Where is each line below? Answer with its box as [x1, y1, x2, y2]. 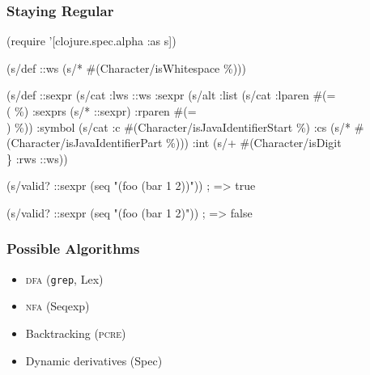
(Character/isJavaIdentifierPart [6, 134, 163, 151]
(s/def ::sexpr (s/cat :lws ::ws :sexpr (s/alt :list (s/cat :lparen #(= [6, 86, 336, 103]
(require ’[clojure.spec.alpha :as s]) [6, 32, 176, 49]
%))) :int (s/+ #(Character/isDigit [166, 134, 342, 151]
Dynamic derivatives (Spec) [25, 352, 163, 369]
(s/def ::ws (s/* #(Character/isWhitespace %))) [6, 59, 246, 76]
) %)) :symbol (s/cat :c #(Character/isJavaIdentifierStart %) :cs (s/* [6, 118, 351, 135]
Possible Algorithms [6, 238, 140, 259]
